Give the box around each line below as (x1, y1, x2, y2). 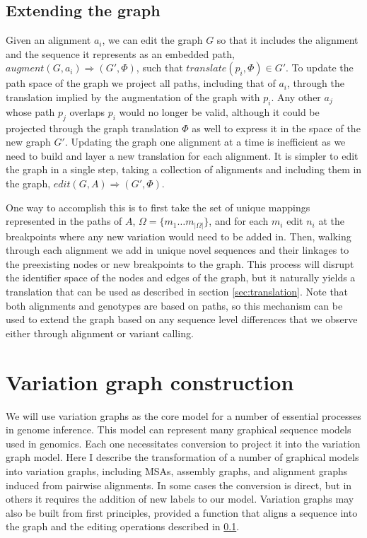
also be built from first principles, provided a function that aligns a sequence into (6, 505, 358, 520)
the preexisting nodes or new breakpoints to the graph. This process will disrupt (6, 256, 354, 271)
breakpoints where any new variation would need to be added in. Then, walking (6, 228, 351, 243)
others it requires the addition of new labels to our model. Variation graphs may (6, 491, 354, 506)
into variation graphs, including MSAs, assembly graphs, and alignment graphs (6, 463, 348, 478)
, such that (136, 60, 183, 75)
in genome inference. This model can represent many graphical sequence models (6, 422, 351, 437)
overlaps (69, 104, 105, 119)
